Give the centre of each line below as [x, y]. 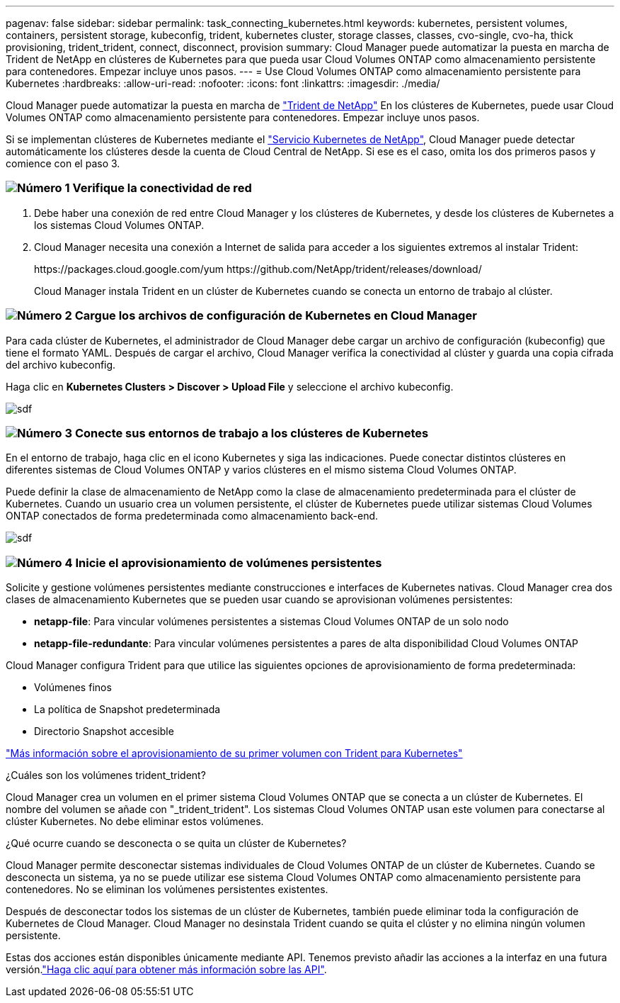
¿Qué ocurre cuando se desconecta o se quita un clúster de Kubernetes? [176, 843]
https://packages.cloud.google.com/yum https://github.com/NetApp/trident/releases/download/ [258, 269]
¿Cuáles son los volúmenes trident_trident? [106, 775]
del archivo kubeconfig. [61, 364]
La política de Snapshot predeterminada [127, 709]
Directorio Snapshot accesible [104, 731]
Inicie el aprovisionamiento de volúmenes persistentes [229, 562]
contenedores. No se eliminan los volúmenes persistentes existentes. [167, 889]
